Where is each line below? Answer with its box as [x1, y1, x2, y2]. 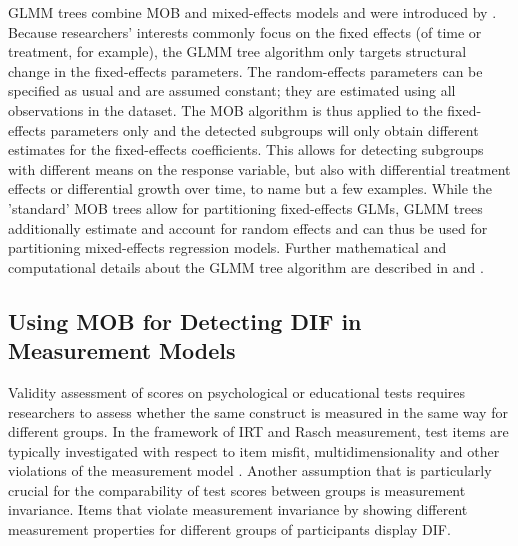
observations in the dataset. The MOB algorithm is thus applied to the [8, 99, 443, 120]
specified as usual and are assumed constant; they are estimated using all [8, 80, 456, 101]
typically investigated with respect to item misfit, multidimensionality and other [8, 440, 500, 461]
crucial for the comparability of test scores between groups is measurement [8, 479, 466, 500]
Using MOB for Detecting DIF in [8, 305, 362, 336]
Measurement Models [8, 335, 236, 366]
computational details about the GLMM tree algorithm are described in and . [8, 256, 484, 277]
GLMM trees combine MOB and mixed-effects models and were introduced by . [8, 2, 497, 22]
